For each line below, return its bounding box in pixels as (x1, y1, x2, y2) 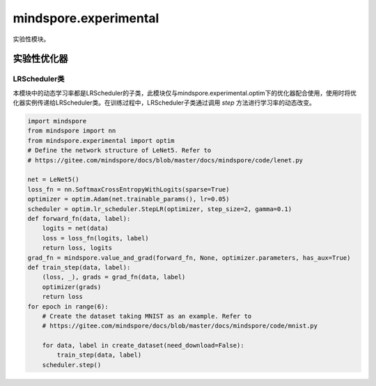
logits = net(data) (42, 224, 109, 233)
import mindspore (27, 117, 87, 125)
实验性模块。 (13, 35, 50, 43)
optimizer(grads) (42, 283, 102, 291)
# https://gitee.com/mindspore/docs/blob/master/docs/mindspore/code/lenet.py (27, 156, 303, 164)
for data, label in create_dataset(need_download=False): (42, 341, 244, 350)
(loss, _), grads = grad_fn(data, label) (42, 273, 186, 281)
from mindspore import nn (27, 127, 116, 135)
